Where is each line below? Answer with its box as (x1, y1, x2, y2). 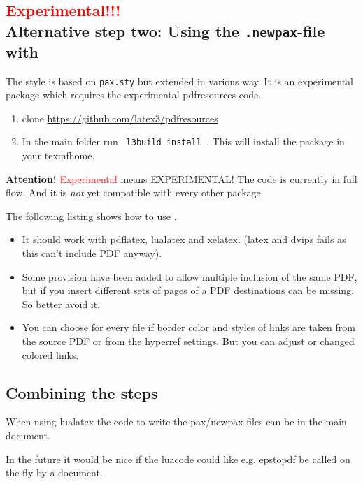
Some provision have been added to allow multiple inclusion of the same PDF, (22, 269, 357, 284)
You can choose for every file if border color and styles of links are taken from (22, 320, 355, 335)
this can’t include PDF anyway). (22, 246, 162, 261)
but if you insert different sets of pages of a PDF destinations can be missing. (22, 283, 354, 298)
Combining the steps (6, 381, 158, 403)
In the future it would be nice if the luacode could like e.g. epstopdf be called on (6, 451, 350, 466)
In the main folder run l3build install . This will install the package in (22, 134, 345, 149)
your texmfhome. (22, 148, 95, 163)
